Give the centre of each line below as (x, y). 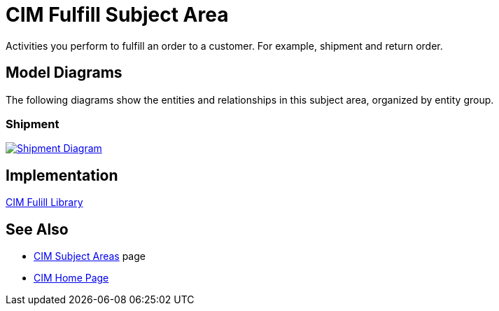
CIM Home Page (71, 278)
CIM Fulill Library (44, 202)
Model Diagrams (64, 73)
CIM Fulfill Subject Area (117, 15)
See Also (37, 229)
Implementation (62, 175)
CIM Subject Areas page (90, 256)
